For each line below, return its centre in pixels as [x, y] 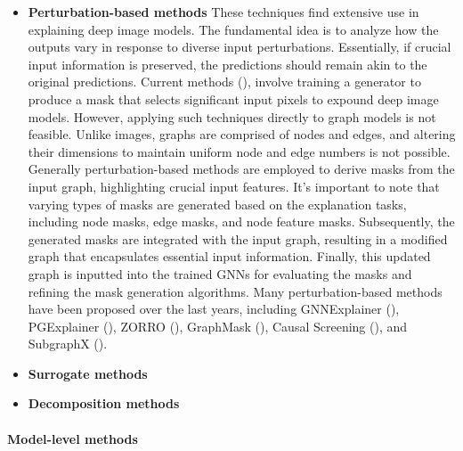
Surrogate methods [88, 373]
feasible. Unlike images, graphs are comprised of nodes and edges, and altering [242, 134]
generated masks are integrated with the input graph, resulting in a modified [238, 238]
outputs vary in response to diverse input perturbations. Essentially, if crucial [240, 47]
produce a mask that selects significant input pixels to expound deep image [233, 98]
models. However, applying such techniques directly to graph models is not [232, 116]
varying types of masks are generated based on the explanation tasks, [217, 204]
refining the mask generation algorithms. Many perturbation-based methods [235, 291]
